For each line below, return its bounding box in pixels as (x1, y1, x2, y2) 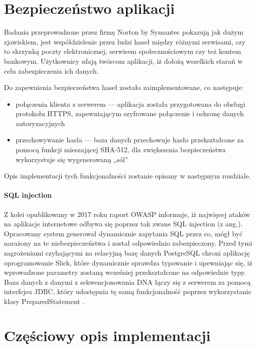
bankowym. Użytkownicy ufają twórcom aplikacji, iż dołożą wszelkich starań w (4, 55, 243, 66)
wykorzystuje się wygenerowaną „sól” (15, 154, 128, 164)
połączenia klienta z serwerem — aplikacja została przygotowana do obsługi (15, 98, 246, 109)
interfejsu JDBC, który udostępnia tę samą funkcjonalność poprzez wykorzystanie (4, 286, 252, 297)
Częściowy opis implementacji (4, 325, 211, 345)
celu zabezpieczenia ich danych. (4, 65, 99, 76)
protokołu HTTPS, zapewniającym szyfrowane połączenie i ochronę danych (15, 108, 244, 119)
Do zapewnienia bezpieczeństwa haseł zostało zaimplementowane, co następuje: (4, 82, 244, 92)
